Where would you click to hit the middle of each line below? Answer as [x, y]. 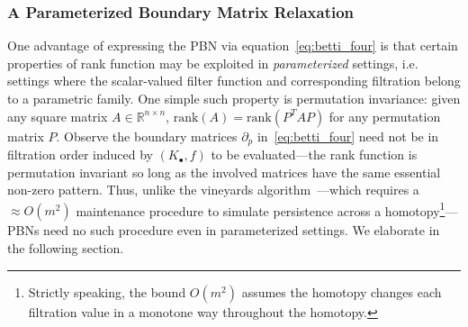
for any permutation [385, 116]
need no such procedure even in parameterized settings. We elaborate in [242, 230]
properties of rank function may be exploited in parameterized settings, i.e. [213, 63]
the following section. [66, 248]
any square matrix [58, 116]
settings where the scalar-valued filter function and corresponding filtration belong [234, 81]
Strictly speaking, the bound [107, 291]
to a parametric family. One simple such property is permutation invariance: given [234, 98]
